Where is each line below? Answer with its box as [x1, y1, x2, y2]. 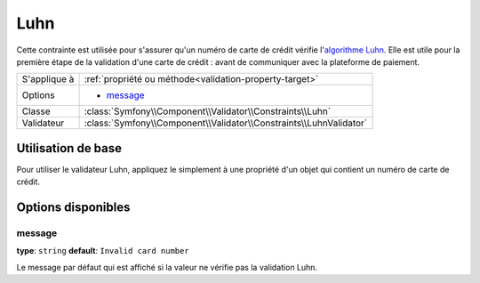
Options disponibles [16, 200, 131, 215]
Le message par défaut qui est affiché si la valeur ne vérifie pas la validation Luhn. [16, 262, 318, 272]
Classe [21, 105, 51, 117]
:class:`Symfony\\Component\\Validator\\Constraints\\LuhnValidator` [84, 117, 368, 129]
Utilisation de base [16, 141, 123, 156]
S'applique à [21, 73, 75, 85]
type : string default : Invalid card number [16, 246, 190, 256]
